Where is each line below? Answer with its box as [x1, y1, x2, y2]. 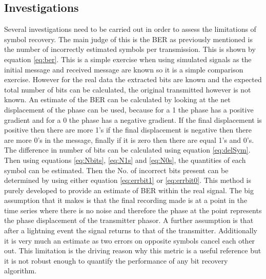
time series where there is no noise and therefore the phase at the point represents [4, 204, 262, 215]
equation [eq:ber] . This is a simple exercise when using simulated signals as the [4, 53, 252, 64]
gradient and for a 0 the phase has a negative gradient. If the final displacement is [4, 114, 262, 125]
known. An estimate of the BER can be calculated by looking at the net [4, 94, 231, 105]
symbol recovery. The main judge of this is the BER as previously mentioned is [4, 33, 253, 44]
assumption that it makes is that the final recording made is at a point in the [4, 195, 248, 206]
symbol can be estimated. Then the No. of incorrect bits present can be [4, 164, 229, 175]
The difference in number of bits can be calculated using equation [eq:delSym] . [4, 144, 251, 155]
